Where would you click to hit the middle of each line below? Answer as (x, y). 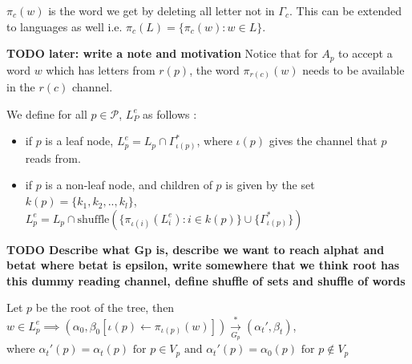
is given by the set (270, 185)
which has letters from (101, 69)
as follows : (170, 113)
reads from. (53, 158)
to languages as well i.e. (65, 26)
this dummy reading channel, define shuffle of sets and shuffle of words (206, 280)
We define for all (47, 113)
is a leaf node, (79, 141)
